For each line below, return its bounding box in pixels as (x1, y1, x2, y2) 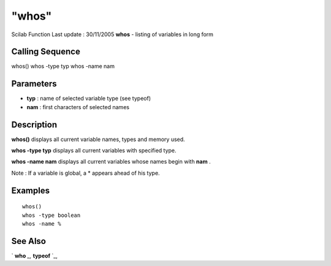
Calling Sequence (11, 47, 81, 57)
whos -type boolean (22, 211, 81, 219)
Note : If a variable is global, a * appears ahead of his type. (11, 169, 160, 177)
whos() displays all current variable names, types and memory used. (11, 135, 185, 143)
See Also (11, 236, 46, 246)
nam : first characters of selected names (26, 103, 130, 110)
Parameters (11, 78, 57, 89)
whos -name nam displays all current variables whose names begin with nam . (11, 158, 211, 165)
